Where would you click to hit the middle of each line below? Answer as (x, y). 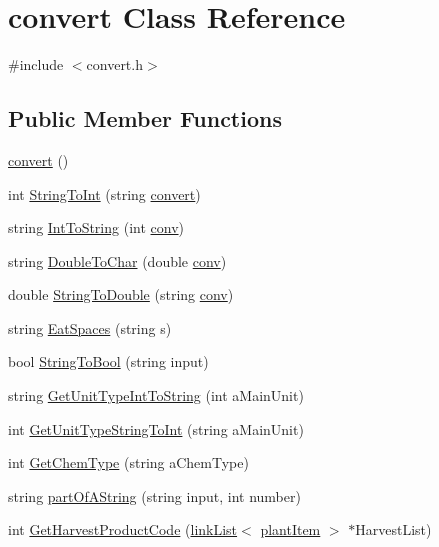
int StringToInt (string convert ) (104, 193)
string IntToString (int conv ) (96, 227)
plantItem (290, 529)
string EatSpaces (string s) (90, 327)
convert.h (114, 64)
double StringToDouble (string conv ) (121, 294)
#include (36, 64)
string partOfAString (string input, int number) (154, 495)
